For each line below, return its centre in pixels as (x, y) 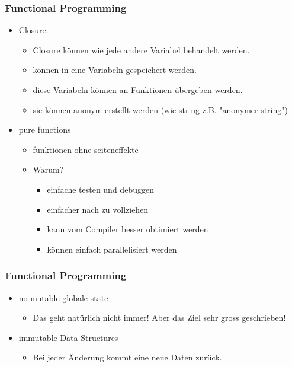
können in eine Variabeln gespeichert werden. (115, 70)
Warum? (48, 169)
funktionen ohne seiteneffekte (86, 149)
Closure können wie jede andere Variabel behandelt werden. (141, 50)
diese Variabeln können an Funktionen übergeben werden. (138, 90)
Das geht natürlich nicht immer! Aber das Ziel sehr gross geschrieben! (159, 317)
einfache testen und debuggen (100, 189)
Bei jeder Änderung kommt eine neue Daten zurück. (127, 357)
